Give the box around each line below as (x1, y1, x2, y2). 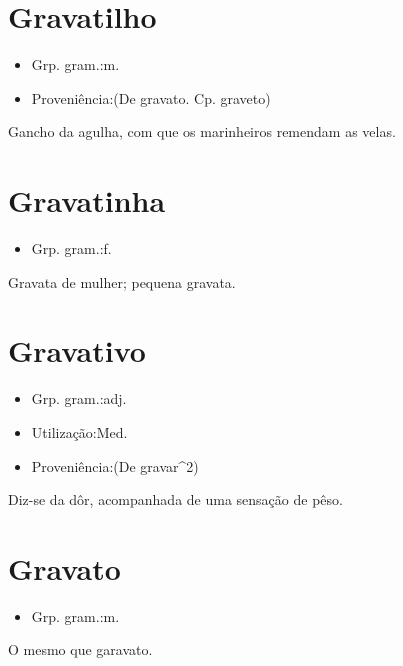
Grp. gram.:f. (31, 238, 112, 259)
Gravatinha (8, 180, 166, 221)
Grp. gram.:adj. (31, 388, 127, 409)
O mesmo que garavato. (8, 639, 153, 660)
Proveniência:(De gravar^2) (31, 455, 199, 476)
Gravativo (8, 330, 146, 371)
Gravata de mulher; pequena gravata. (8, 271, 236, 292)
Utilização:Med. (31, 421, 128, 442)
